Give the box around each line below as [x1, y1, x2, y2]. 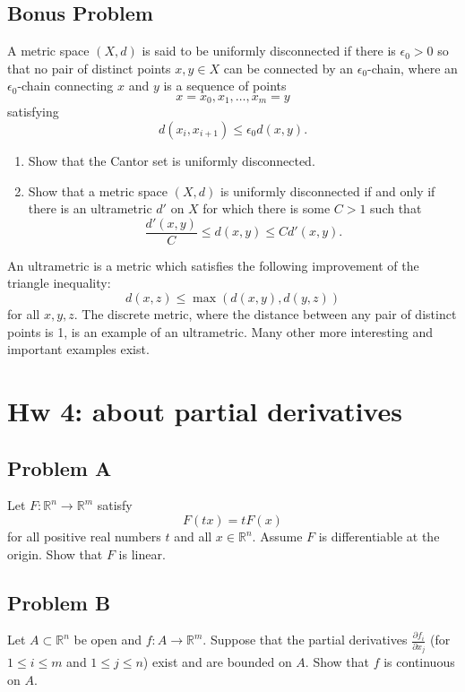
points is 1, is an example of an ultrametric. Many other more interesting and [7, 322, 433, 341]
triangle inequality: [7, 273, 111, 292]
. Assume [252, 527, 303, 546]
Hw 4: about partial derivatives [7, 393, 402, 429]
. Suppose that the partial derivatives [202, 630, 408, 649]
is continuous [383, 653, 455, 671]
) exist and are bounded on [142, 653, 292, 671]
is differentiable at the [318, 527, 440, 546]
